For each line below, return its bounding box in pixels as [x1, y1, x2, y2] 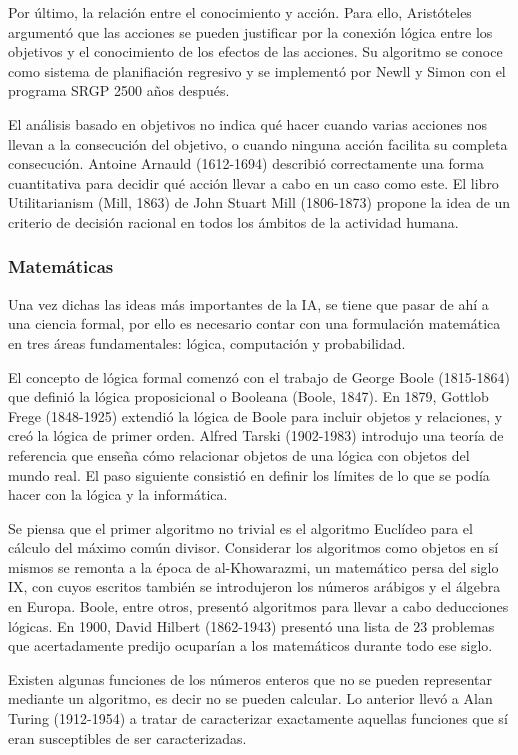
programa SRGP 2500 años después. [8, 80, 230, 101]
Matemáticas [8, 254, 114, 279]
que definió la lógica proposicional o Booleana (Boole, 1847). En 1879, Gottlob [8, 386, 489, 407]
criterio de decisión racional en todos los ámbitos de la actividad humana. [8, 211, 459, 232]
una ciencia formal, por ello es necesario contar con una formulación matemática [8, 313, 501, 334]
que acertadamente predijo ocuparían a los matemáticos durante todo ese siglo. [8, 635, 493, 656]
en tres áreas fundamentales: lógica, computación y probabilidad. [8, 332, 406, 353]
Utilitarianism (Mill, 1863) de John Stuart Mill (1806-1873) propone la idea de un [8, 192, 511, 213]
